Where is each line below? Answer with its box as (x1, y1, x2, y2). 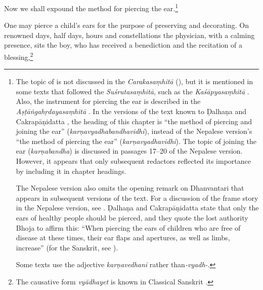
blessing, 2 (4, 50, 33, 62)
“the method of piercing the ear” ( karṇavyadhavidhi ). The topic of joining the (16, 135, 257, 146)
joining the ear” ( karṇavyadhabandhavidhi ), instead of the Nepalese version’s (16, 126, 252, 136)
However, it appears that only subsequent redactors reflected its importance (16, 156, 251, 166)
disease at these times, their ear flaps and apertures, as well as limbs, (16, 232, 230, 243)
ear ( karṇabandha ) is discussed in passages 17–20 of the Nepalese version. (16, 146, 243, 156)
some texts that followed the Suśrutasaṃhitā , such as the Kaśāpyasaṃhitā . (16, 86, 249, 96)
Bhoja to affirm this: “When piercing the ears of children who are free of (16, 222, 241, 233)
